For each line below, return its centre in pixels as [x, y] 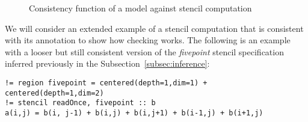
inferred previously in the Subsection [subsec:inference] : [107, 63]
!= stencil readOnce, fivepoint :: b [80, 103]
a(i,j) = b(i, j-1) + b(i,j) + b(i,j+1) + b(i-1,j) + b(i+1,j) [134, 113]
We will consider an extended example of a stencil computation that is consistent [154, 28]
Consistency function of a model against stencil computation [140, 8]
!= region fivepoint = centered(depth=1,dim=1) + [106, 83]
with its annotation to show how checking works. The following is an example [148, 40]
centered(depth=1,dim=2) [54, 93]
